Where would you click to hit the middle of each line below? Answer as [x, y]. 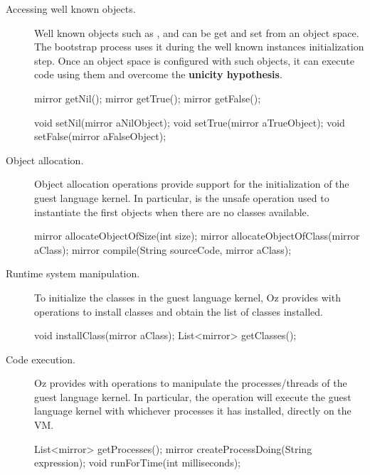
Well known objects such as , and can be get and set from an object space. [197, 32]
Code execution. [41, 359]
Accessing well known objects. [71, 9]
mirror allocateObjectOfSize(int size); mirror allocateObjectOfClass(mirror [197, 236]
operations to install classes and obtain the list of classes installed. [179, 311]
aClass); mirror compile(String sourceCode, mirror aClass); [163, 249]
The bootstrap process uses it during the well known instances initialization [199, 47]
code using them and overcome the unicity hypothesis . [158, 74]
